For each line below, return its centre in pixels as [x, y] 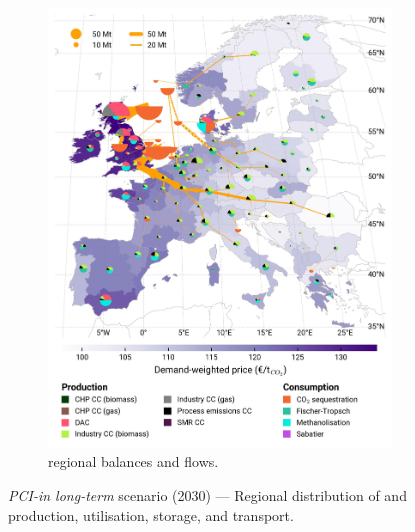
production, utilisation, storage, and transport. [151, 514]
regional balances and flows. [133, 461]
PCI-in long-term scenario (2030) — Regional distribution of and [207, 494]
